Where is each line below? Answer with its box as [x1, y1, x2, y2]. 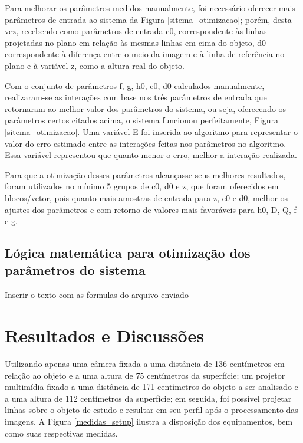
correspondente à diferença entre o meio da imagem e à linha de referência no [5, 48, 285, 60]
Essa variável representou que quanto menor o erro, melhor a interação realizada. [5, 149, 297, 161]
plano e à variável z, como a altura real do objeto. [5, 59, 185, 71]
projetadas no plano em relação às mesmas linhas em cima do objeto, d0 [5, 36, 266, 48]
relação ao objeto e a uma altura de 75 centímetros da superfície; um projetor [5, 369, 285, 381]
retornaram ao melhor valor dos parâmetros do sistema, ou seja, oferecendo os [5, 102, 286, 114]
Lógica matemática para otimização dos [5, 244, 251, 262]
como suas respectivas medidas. [5, 426, 118, 439]
